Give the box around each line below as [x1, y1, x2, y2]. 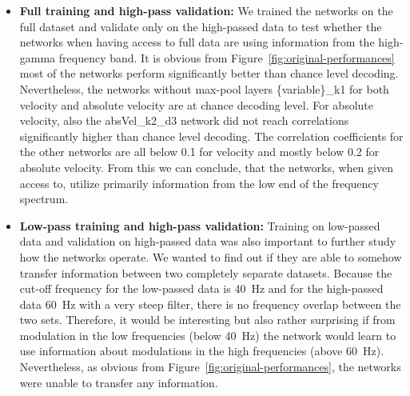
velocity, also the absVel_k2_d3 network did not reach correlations [19, 112, 349, 129]
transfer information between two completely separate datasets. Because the [19, 264, 392, 281]
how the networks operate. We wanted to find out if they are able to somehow [19, 248, 402, 265]
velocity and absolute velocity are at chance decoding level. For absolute [19, 96, 373, 113]
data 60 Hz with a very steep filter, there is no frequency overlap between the [19, 295, 401, 312]
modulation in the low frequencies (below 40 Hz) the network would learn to [19, 326, 396, 343]
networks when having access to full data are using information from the [19, 34, 375, 50]
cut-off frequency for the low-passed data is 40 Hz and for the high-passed [19, 280, 384, 297]
